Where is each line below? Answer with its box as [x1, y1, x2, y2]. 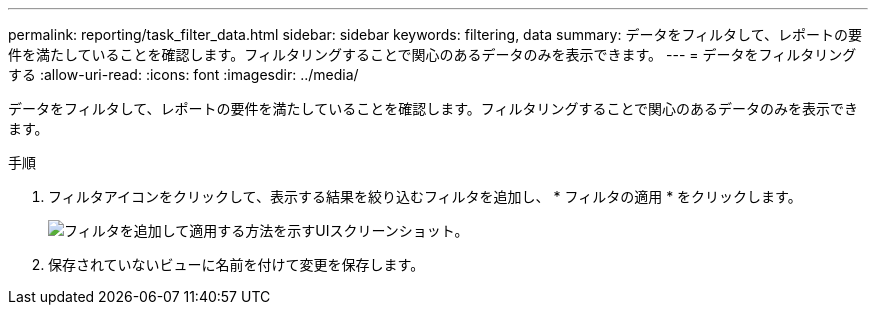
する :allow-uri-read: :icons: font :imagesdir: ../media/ [8, 66, 359, 83]
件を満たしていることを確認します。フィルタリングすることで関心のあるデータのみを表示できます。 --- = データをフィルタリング [8, 46, 857, 63]
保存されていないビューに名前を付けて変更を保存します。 [48, 256, 425, 273]
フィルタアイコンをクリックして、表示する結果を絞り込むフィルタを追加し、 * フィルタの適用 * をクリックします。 [48, 188, 802, 205]
